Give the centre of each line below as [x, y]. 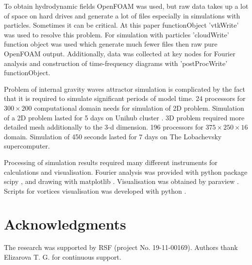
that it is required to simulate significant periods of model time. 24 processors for [125, 98]
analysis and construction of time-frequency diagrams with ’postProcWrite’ [116, 63]
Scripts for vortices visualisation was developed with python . [95, 190]
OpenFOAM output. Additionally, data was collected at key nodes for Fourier [120, 53]
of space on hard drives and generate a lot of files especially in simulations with [122, 15]
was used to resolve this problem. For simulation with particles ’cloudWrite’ [117, 34]
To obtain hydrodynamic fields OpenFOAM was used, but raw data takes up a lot [126, 6]
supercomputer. [27, 146]
